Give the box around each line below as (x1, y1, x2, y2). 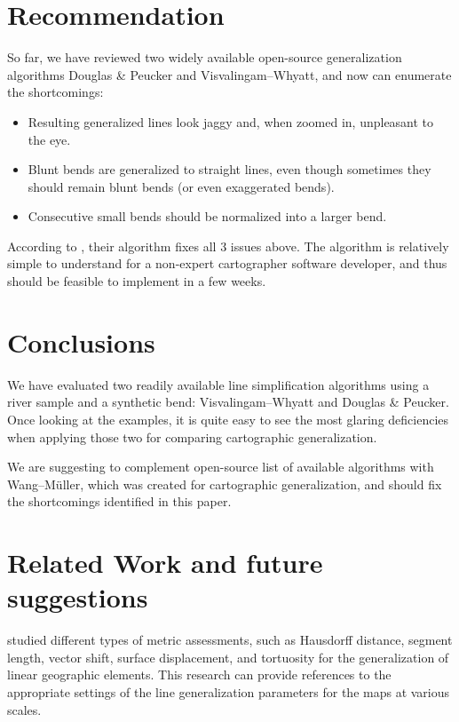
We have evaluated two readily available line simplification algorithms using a (7, 375, 430, 393)
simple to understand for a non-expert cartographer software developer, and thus (7, 254, 447, 273)
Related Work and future (7, 544, 323, 581)
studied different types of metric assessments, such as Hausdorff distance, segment (7, 631, 453, 649)
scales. (7, 700, 42, 718)
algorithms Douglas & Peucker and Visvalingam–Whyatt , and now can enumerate (7, 65, 452, 83)
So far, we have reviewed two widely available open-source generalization (7, 48, 402, 67)
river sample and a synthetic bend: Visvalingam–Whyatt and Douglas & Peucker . (7, 393, 449, 411)
